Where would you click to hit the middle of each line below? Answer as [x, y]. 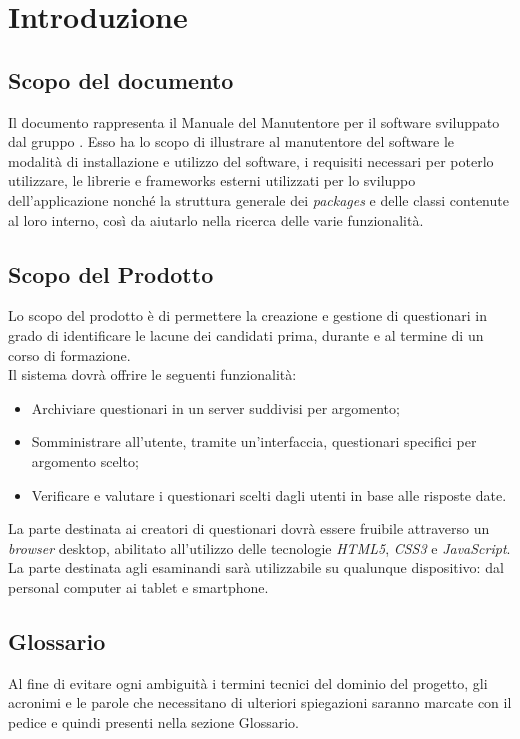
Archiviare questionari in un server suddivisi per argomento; [215, 407]
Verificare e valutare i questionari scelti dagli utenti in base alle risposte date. [269, 494]
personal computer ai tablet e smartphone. [138, 586]
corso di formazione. [69, 354]
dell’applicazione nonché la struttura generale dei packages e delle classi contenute [258, 199]
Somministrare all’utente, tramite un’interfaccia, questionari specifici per [254, 441]
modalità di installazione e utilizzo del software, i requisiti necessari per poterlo [251, 160]
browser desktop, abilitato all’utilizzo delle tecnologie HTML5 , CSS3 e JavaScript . [259, 547]
